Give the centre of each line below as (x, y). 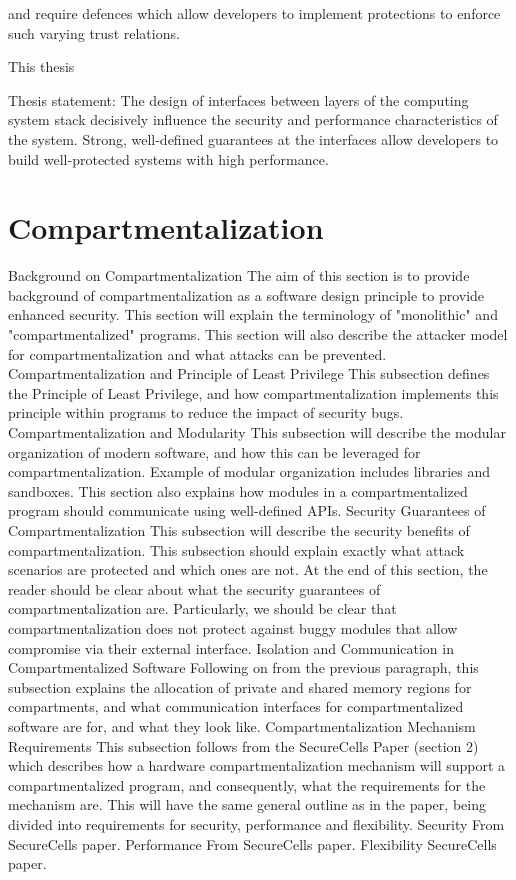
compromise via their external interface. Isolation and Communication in (231, 647)
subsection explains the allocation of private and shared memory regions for (240, 686)
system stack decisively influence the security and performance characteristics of (253, 119)
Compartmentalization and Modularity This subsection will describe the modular (257, 432)
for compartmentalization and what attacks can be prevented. (197, 353)
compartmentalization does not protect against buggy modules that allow (233, 627)
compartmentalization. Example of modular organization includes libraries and (249, 471)
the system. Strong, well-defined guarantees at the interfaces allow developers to (253, 138)
